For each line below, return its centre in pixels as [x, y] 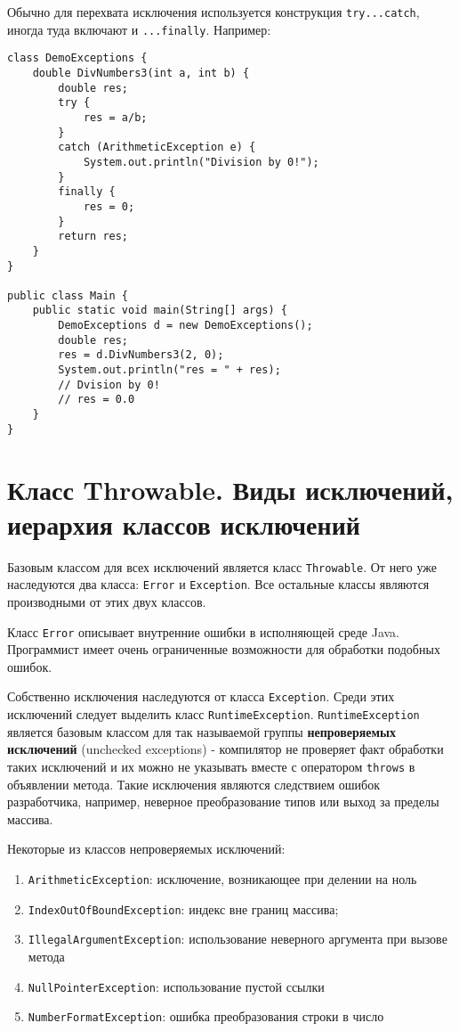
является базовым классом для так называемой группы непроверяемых [202, 731]
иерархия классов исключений [184, 524]
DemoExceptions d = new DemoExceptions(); [185, 326]
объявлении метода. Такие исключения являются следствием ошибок [193, 784]
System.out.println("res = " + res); [169, 370]
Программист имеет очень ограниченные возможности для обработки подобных [224, 649]
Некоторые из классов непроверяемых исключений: [146, 849]
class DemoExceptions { [77, 58]
